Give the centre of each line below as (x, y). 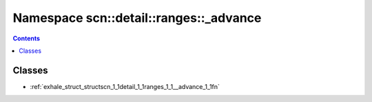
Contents (27, 38)
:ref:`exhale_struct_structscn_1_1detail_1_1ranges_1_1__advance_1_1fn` (125, 86)
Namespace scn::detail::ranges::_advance (137, 18)
